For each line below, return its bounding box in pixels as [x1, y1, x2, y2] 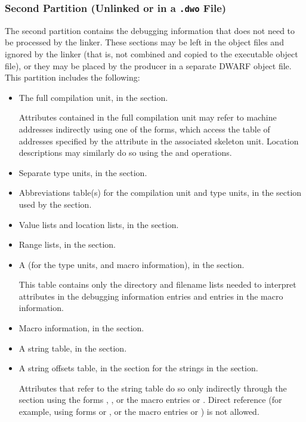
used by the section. [18, 198, 92, 210]
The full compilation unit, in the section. [18, 91, 168, 103]
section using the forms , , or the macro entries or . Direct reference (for [18, 393, 282, 406]
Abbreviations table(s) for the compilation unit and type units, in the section [18, 186, 302, 199]
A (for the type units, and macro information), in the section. [18, 258, 245, 270]
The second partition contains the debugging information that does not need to [5, 24, 295, 36]
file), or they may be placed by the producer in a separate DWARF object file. [5, 59, 292, 72]
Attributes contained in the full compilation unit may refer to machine [18, 111, 277, 124]
